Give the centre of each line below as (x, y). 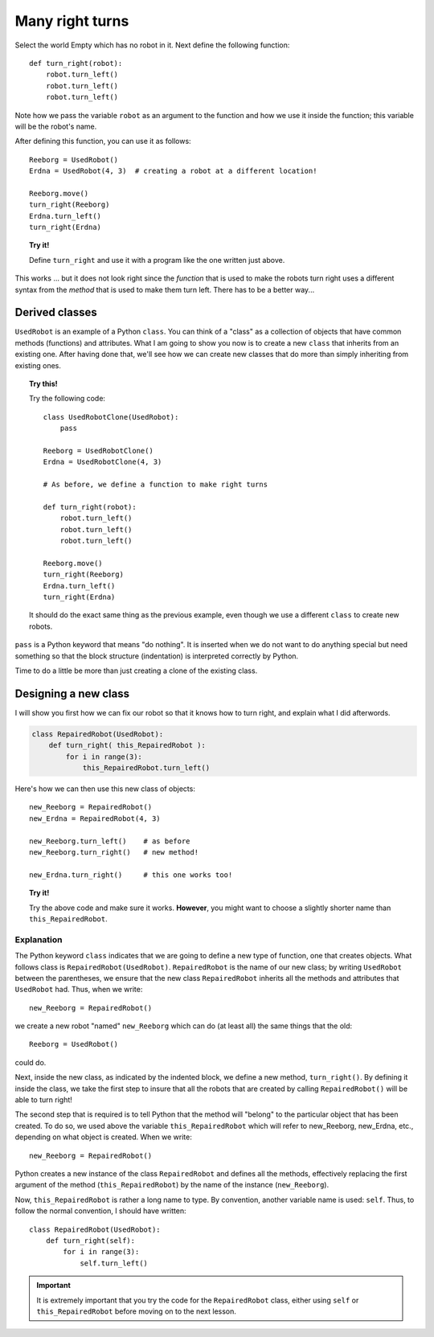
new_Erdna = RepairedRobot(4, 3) (95, 818)
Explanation (39, 939)
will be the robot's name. (56, 126)
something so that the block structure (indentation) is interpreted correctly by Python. (157, 656)
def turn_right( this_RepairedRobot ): (127, 745)
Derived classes (56, 312)
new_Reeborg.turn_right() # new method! (114, 853)
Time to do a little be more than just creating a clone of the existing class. (136, 671)
